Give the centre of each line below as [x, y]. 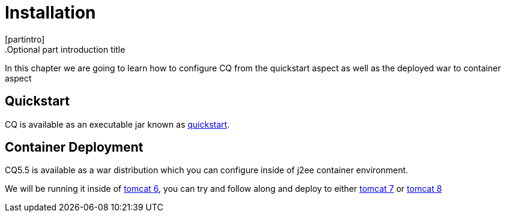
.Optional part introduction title [65, 49]
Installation [50, 13]
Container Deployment [74, 147]
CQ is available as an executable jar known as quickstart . [117, 124]
